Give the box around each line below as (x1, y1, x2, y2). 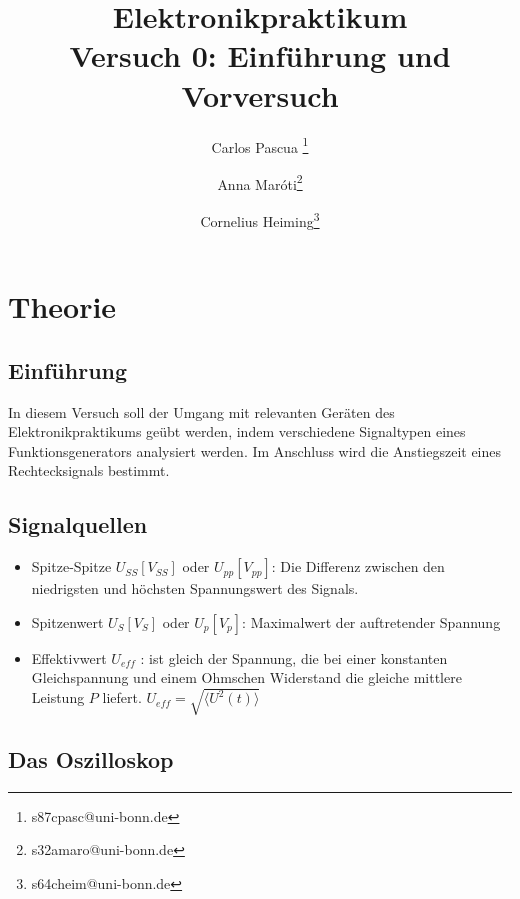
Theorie (8, 286, 117, 327)
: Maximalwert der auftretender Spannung (242, 611, 501, 632)
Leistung (31, 687, 85, 708)
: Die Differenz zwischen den (271, 556, 445, 577)
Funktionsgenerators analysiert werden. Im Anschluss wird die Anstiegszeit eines (8, 440, 502, 461)
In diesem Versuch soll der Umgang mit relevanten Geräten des (8, 401, 395, 422)
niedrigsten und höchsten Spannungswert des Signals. (31, 578, 359, 599)
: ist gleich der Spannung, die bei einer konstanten (140, 647, 448, 668)
